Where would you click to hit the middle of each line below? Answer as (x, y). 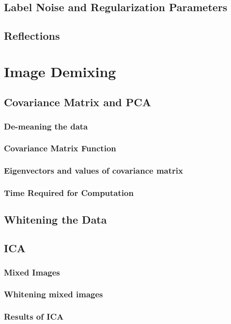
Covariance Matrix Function (60, 148)
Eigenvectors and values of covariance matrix (93, 170)
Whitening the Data (55, 219)
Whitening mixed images (54, 294)
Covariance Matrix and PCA (77, 102)
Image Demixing (60, 71)
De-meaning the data (46, 126)
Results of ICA (34, 316)
